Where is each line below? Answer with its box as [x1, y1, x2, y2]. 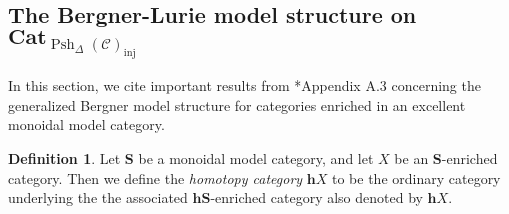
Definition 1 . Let [8, 147, 121, 168]
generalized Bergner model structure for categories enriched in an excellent [8, 94, 466, 115]
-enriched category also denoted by [210, 187, 423, 208]
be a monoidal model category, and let [138, 147, 374, 168]
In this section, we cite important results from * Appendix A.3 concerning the [8, 75, 481, 96]
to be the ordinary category [331, 167, 501, 188]
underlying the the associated [8, 187, 188, 208]
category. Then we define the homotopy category [8, 167, 303, 188]
